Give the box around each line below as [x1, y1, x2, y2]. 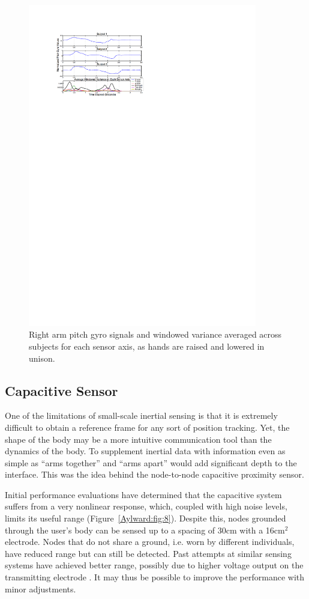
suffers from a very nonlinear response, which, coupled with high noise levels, [5, 500, 287, 512]
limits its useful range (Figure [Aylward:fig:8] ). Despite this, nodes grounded [5, 512, 286, 525]
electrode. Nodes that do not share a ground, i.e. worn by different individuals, [5, 535, 295, 548]
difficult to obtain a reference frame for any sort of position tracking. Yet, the [5, 421, 290, 433]
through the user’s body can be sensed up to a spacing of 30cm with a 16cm [5, 523, 285, 536]
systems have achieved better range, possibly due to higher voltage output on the [5, 559, 304, 571]
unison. [29, 351, 55, 364]
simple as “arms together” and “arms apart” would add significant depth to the [5, 456, 297, 469]
